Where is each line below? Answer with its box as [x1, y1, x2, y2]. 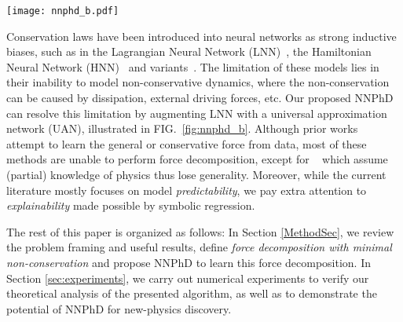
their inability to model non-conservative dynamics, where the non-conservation [6, 74, 390, 90]
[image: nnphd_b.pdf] [6, 5, 119, 16]
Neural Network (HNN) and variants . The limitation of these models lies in [6, 58, 379, 75]
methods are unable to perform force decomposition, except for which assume [6, 151, 388, 167]
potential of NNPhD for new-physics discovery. [6, 300, 232, 317]
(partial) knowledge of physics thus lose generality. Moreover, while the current [6, 166, 387, 182]
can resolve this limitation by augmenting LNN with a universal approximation [6, 104, 387, 121]
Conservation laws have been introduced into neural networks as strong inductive [6, 27, 397, 44]
